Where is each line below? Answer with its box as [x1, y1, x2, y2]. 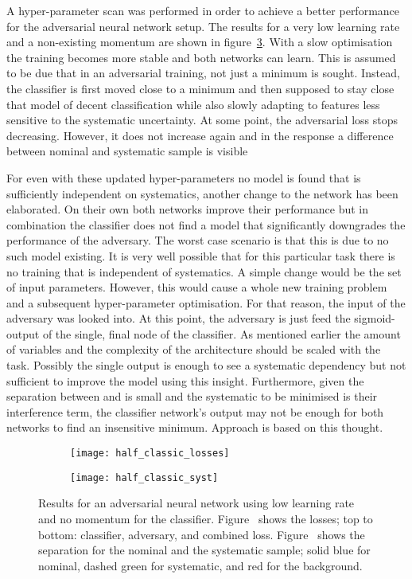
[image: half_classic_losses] [70, 448, 230, 460]
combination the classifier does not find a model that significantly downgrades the [6, 216, 406, 233]
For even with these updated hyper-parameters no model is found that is [6, 169, 361, 186]
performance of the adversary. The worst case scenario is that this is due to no [6, 232, 389, 248]
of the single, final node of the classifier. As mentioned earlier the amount [42, 325, 401, 342]
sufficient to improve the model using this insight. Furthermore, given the [6, 372, 364, 389]
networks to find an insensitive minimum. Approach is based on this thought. [6, 419, 383, 436]
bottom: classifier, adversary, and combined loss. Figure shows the [38, 526, 365, 542]
